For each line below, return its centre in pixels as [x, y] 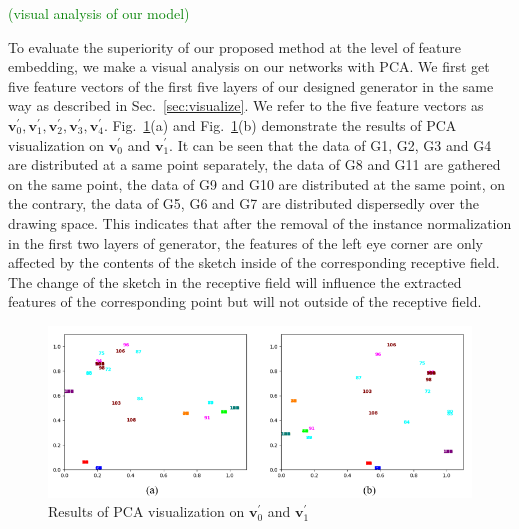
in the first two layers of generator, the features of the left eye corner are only [245, 242]
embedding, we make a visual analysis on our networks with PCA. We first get [249, 66]
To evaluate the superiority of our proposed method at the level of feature [235, 46]
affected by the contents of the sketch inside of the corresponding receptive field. [254, 262]
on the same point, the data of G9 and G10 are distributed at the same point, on [257, 183]
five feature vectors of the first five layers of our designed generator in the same [251, 85]
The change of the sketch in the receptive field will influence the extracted [235, 281]
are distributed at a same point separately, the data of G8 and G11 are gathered [254, 164]
